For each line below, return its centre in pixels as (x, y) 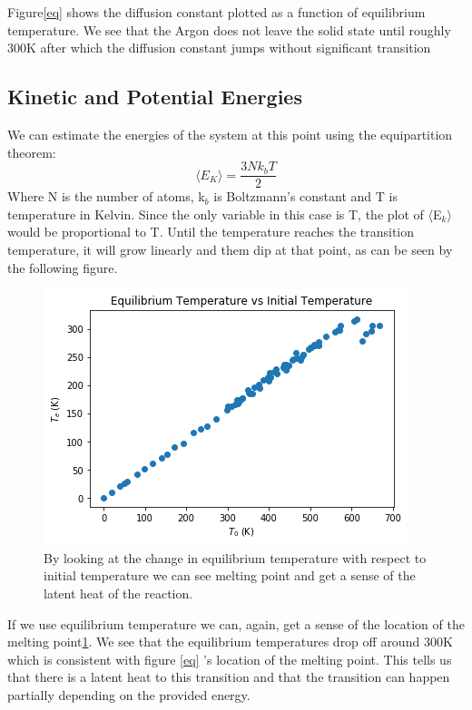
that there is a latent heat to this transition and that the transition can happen (229, 677)
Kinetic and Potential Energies (155, 97)
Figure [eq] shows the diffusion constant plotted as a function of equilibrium (216, 12)
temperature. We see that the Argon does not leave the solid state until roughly (229, 29)
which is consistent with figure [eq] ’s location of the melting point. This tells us (230, 659)
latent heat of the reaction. (118, 593)
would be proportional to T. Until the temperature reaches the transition (211, 232)
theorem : (32, 152)
